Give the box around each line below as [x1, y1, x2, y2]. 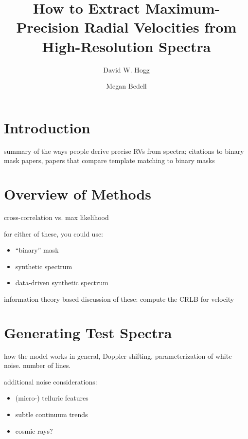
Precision [16, 17, 79, 37]
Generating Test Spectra [4, 322, 172, 342]
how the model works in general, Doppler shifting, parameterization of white [4, 350, 232, 361]
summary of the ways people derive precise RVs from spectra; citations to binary [4, 146, 244, 156]
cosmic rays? [15, 425, 53, 436]
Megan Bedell [106, 81, 147, 91]
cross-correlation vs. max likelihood [4, 212, 109, 222]
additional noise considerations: [4, 376, 97, 386]
